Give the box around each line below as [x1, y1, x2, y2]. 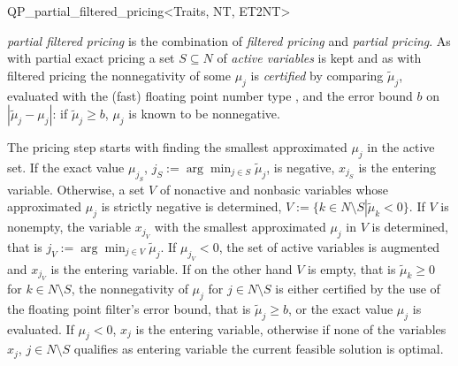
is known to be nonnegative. [128, 104, 280, 123]
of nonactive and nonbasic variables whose [159, 179, 388, 198]
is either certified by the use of [275, 279, 440, 298]
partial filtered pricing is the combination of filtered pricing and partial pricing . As [7, 31, 451, 50]
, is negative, [266, 157, 335, 176]
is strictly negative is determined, [101, 197, 282, 216]
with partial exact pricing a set [7, 49, 175, 67]
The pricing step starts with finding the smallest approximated [7, 138, 347, 156]
